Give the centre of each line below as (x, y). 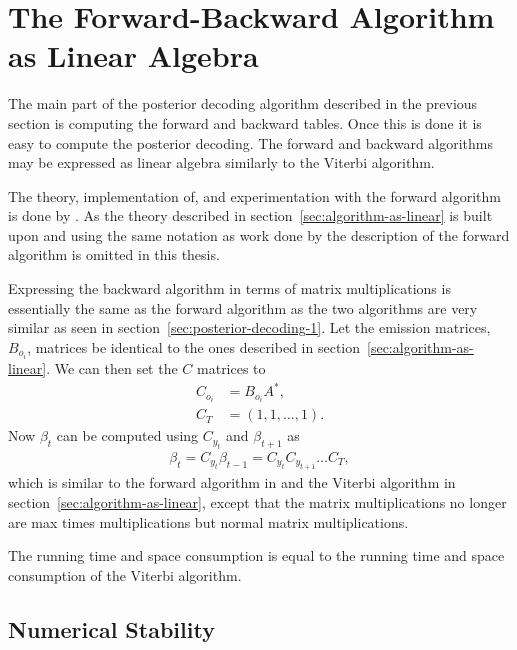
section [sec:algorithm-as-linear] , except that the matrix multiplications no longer (257, 502)
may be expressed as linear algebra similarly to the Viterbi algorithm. (221, 162)
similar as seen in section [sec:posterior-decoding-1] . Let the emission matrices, (249, 327)
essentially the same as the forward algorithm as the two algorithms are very (243, 307)
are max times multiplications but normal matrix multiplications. (208, 521)
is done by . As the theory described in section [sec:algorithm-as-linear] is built (250, 215)
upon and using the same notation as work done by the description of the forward (259, 234)
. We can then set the (112, 367)
